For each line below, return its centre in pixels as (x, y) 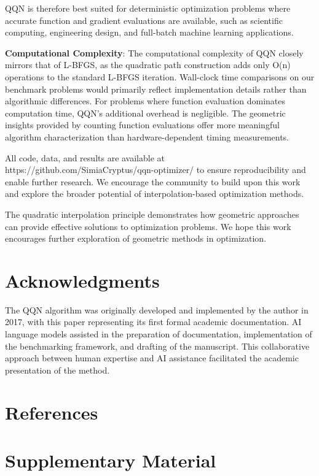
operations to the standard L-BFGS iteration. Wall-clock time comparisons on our (160, 76)
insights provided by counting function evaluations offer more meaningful (142, 125)
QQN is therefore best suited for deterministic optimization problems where (148, 8)
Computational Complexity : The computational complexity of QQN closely (154, 52)
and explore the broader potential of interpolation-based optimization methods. (155, 194)
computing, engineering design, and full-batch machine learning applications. (149, 32)
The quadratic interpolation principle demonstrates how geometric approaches (152, 214)
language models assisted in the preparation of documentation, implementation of (159, 334)
